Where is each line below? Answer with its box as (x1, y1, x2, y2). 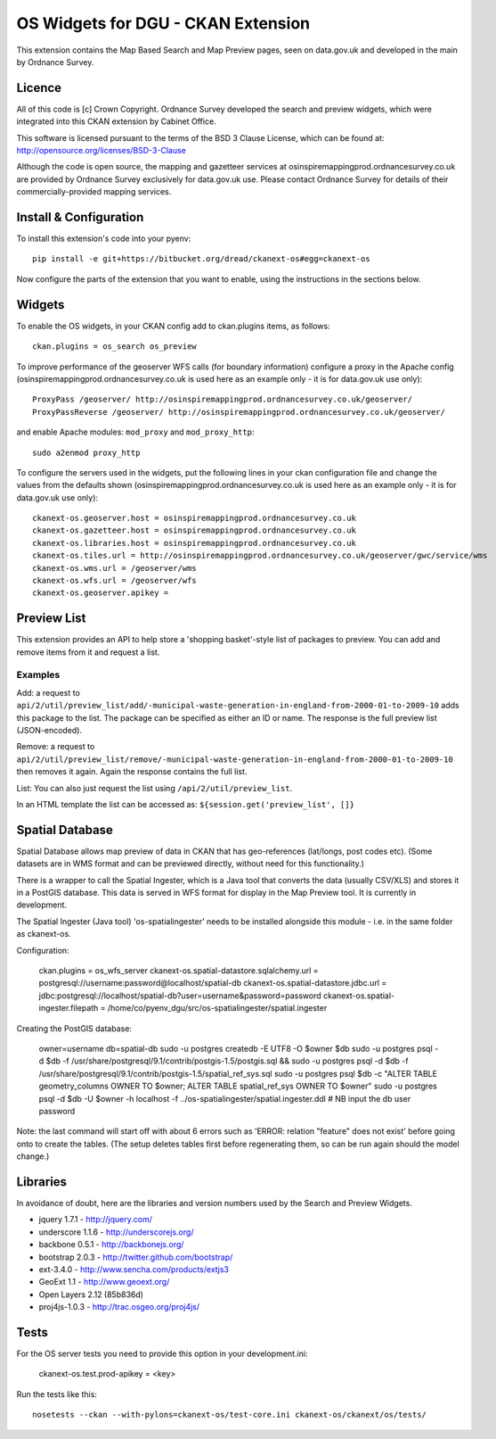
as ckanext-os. (16, 929, 71, 939)
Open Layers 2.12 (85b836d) (38, 1289, 144, 1300)
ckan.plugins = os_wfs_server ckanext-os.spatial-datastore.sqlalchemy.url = (38, 965, 320, 976)
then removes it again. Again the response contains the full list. (16, 766, 248, 777)
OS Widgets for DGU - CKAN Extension (16, 13, 311, 33)
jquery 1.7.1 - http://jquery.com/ (38, 1214, 153, 1225)
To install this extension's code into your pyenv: (16, 233, 191, 244)
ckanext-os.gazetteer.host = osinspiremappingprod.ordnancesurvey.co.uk (32, 525, 356, 535)
